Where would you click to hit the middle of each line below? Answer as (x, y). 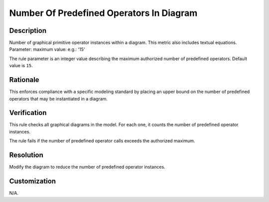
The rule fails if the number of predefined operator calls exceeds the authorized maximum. (102, 141)
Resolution (26, 155)
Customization (33, 181)
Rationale (24, 80)
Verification (28, 113)
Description (28, 31)
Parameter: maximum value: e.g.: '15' (47, 49)
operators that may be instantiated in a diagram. (59, 99)
